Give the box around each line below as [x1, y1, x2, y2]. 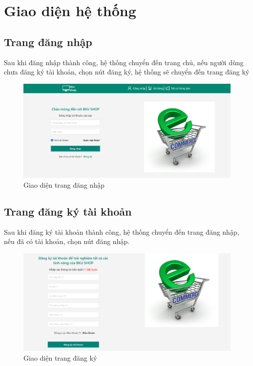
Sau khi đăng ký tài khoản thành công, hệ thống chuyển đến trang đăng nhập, [4, 226, 239, 237]
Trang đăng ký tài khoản [4, 204, 132, 219]
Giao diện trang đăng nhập [23, 180, 105, 190]
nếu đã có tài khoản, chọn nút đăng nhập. [4, 236, 130, 246]
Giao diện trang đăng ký [23, 352, 97, 363]
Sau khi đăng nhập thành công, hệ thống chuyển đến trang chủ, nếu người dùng [4, 57, 244, 67]
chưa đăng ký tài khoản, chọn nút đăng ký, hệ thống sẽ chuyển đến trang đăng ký [4, 67, 250, 77]
